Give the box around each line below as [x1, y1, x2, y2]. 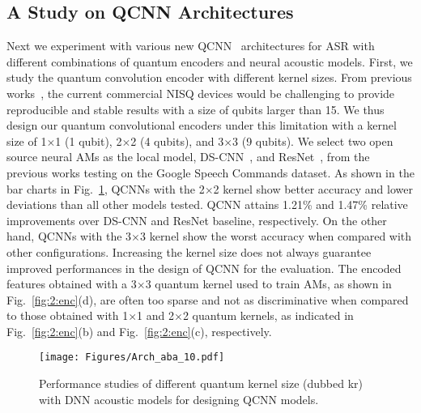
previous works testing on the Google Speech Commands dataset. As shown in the [6, 164, 415, 181]
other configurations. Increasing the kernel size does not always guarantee [6, 243, 372, 260]
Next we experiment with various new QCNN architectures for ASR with [6, 37, 375, 54]
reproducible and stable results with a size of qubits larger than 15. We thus [6, 100, 385, 117]
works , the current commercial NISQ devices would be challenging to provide [6, 84, 395, 101]
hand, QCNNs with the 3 [6, 228, 132, 245]
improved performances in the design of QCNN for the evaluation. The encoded [6, 259, 402, 276]
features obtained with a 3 [6, 275, 137, 292]
